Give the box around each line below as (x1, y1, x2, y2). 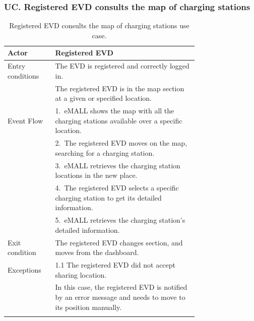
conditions (8, 70, 39, 81)
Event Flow (8, 115, 43, 125)
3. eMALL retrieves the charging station (55, 160, 180, 170)
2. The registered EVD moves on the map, (55, 138, 187, 148)
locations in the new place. (55, 170, 138, 180)
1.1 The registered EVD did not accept (55, 259, 176, 270)
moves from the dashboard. (55, 247, 139, 258)
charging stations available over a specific (55, 115, 182, 125)
